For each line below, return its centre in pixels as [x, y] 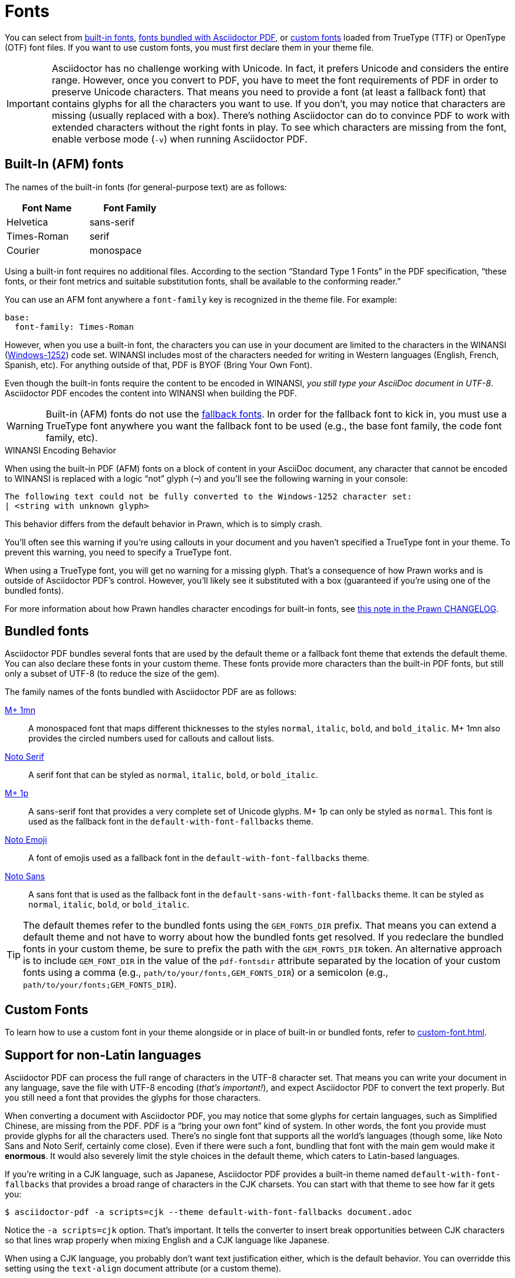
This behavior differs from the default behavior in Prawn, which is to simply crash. [164, 524]
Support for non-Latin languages [103, 1055]
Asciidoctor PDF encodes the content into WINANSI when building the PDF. [151, 393]
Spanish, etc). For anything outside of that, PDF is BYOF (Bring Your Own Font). [159, 365]
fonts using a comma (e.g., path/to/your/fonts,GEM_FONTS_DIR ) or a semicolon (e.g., [206, 973]
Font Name [47, 208]
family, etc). [72, 437]
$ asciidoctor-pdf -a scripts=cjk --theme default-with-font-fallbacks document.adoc [209, 1212]
